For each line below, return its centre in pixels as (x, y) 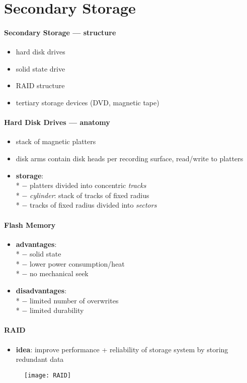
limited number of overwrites (74, 300)
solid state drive (40, 68)
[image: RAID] (48, 375)
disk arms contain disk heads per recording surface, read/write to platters (130, 158)
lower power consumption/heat (77, 263)
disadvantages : (41, 291)
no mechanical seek (59, 273)
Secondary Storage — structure (60, 32)
